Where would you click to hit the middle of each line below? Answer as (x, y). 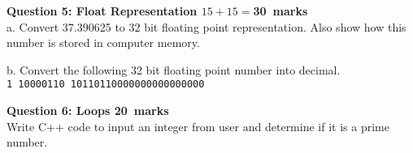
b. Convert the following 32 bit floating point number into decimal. (174, 69)
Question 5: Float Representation (102, 11)
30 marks (280, 11)
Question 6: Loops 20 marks (88, 110)
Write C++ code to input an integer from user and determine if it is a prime (198, 126)
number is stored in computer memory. (103, 42)
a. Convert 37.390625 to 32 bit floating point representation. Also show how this (206, 26)
